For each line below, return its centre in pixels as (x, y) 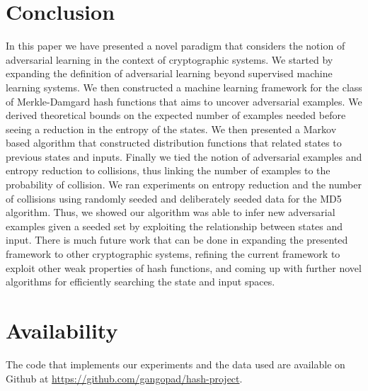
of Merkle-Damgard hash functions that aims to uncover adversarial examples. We (184, 101)
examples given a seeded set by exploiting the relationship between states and (174, 226)
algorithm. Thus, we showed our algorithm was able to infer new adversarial (171, 212)
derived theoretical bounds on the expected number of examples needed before (176, 115)
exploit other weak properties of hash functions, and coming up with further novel (184, 267)
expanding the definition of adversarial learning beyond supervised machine (169, 73)
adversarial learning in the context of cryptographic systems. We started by (169, 59)
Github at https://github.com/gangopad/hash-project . (124, 378)
